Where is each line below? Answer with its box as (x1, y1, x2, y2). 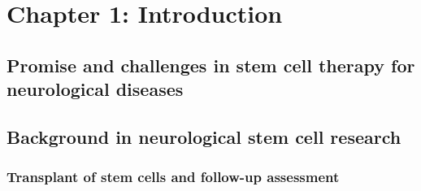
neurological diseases (7, 76, 184, 102)
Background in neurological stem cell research (7, 124, 401, 149)
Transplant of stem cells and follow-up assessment (7, 167, 340, 187)
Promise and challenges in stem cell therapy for (7, 52, 415, 77)
